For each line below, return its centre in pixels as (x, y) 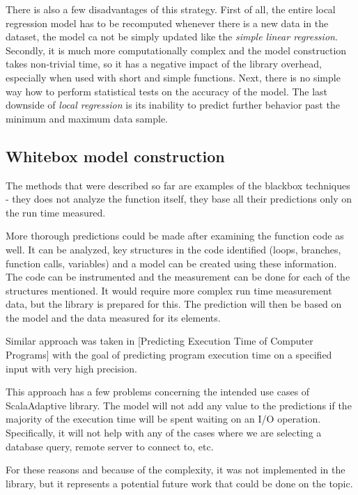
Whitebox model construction (115, 156)
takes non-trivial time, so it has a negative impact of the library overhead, (164, 64)
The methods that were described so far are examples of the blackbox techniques (178, 185)
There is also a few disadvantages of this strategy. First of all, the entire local (171, 9)
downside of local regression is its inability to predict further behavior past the (173, 105)
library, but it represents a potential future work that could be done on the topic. (179, 483)
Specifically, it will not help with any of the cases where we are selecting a (164, 433)
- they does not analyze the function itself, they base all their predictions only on (179, 199)
